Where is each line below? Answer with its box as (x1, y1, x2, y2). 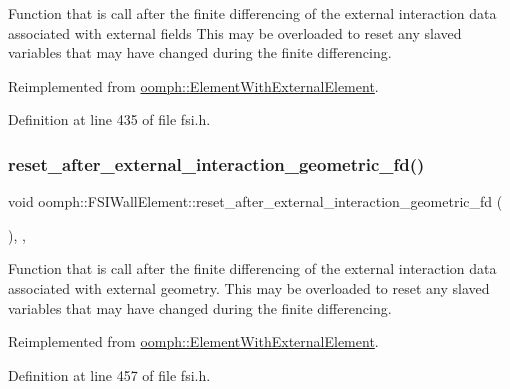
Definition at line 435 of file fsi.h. (8, 109, 211, 130)
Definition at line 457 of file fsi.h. (8, 364, 211, 385)
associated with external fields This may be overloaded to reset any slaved (8, 22, 462, 43)
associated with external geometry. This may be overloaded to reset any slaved (8, 277, 490, 298)
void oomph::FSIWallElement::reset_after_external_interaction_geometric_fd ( (8, 191, 503, 212)
